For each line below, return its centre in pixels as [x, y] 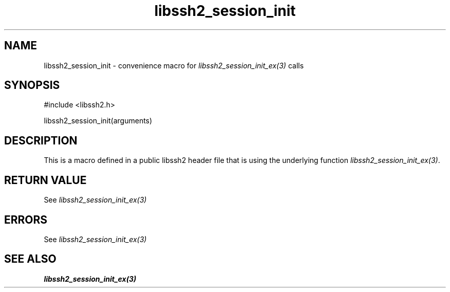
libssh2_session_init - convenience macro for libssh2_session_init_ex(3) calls [174, 65]
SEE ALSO [30, 259]
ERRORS [26, 220]
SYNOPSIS [32, 85]
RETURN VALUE [45, 180]
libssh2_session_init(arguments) [98, 121]
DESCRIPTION [41, 140]
